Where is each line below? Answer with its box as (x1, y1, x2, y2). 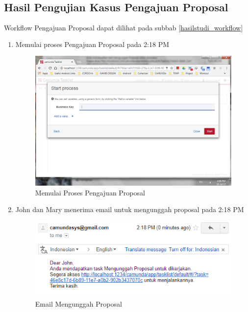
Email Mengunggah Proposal (35, 298, 122, 309)
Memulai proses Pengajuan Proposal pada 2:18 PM (15, 39, 170, 49)
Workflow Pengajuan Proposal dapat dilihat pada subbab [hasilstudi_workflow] (4, 23, 243, 33)
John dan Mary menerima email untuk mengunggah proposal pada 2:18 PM (15, 204, 244, 214)
